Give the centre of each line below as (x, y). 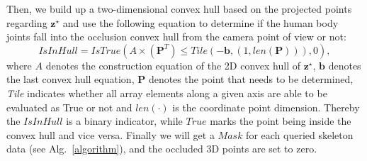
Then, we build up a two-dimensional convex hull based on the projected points (179, 9)
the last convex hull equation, (70, 79)
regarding (27, 22)
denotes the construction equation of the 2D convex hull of (173, 65)
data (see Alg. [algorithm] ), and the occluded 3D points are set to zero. (162, 149)
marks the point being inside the (281, 121)
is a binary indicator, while (124, 121)
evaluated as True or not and (69, 107)
